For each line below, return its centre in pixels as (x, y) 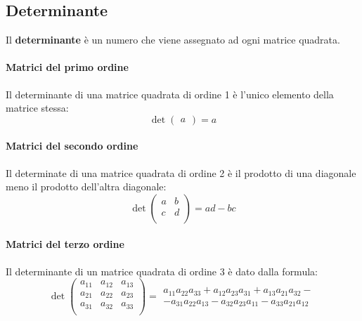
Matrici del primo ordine (67, 67)
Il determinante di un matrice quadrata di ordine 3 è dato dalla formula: (162, 271)
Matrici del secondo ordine (72, 146)
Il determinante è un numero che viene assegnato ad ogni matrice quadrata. (173, 40)
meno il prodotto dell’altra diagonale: (86, 186)
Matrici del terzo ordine (65, 244)
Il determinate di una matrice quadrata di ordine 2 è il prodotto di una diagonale (181, 172)
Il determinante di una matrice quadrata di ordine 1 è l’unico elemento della (170, 94)
